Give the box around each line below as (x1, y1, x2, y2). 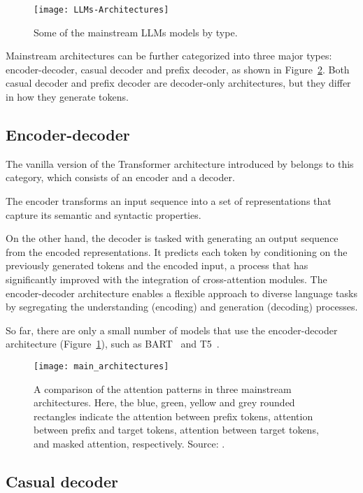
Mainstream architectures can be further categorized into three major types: (6, 48, 332, 63)
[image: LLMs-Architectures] (34, 5, 169, 15)
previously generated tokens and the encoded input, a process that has (6, 258, 308, 273)
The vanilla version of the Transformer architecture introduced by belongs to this (6, 156, 354, 171)
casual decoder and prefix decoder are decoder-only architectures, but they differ (6, 76, 351, 90)
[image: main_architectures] (34, 361, 169, 371)
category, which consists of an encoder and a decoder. (6, 170, 235, 185)
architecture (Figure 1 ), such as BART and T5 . (6, 336, 220, 351)
